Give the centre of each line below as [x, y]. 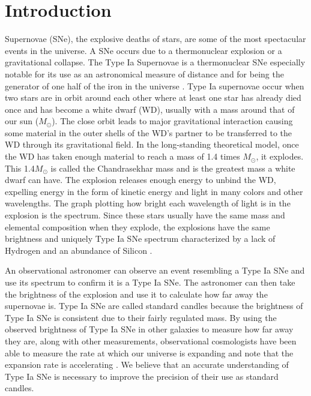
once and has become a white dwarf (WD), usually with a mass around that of [150, 109]
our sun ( [22, 121]
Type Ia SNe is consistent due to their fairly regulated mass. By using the [141, 317]
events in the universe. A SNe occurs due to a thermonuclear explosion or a [143, 50]
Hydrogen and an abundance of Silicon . [79, 250]
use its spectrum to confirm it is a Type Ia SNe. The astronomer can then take [150, 282]
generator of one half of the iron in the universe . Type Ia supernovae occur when [155, 85]
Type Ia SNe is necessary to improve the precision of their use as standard [142, 376]
